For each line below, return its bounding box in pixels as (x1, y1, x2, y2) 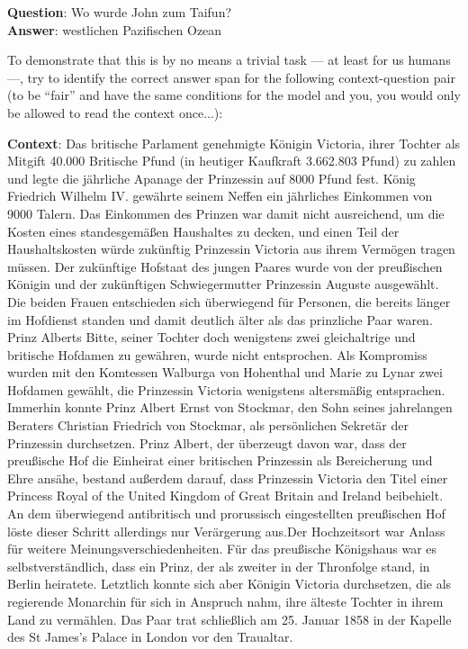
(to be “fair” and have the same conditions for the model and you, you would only (7, 86, 461, 104)
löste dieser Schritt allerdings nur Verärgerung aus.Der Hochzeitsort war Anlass (7, 521, 445, 540)
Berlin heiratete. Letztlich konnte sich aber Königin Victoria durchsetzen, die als (7, 574, 452, 593)
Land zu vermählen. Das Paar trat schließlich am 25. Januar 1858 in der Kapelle (7, 609, 452, 628)
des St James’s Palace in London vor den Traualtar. (7, 627, 293, 646)
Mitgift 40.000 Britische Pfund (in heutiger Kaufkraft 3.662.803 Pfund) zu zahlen (7, 151, 456, 170)
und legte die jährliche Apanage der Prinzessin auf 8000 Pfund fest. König (7, 168, 416, 187)
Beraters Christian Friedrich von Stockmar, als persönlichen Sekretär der (7, 416, 409, 435)
